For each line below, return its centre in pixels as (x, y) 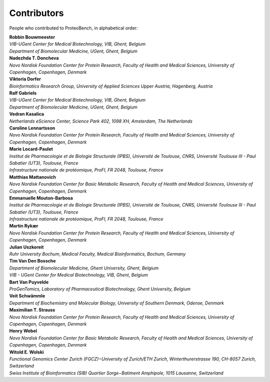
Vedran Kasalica (27, 114)
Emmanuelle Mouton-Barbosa (41, 198)
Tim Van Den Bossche (32, 261)
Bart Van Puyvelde (29, 282)
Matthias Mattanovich (32, 177)
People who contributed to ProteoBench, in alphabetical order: (73, 28)
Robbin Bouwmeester (32, 37)
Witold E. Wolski (26, 352)
